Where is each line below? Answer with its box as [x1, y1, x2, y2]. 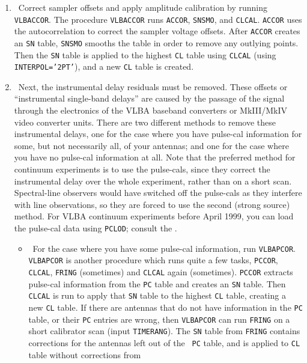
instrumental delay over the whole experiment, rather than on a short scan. [14, 174, 292, 187]
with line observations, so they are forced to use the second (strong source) [14, 198, 290, 210]
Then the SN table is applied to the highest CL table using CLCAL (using [14, 48, 276, 61]
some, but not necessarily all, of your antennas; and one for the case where [14, 139, 289, 151]
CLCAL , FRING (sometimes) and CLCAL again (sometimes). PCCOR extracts [28, 265, 293, 278]
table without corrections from [28, 348, 141, 361]
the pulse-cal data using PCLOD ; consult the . [14, 222, 177, 234]
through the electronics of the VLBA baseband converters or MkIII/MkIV [14, 104, 288, 117]
